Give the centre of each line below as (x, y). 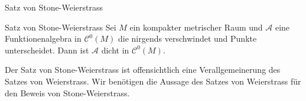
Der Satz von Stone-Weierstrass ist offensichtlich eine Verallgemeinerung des (143, 70)
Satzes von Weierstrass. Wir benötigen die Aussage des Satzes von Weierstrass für (153, 81)
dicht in (115, 50)
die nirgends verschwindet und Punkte (188, 38)
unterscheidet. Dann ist (47, 50)
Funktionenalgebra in (43, 38)
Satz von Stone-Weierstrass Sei (61, 27)
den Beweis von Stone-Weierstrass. (67, 92)
